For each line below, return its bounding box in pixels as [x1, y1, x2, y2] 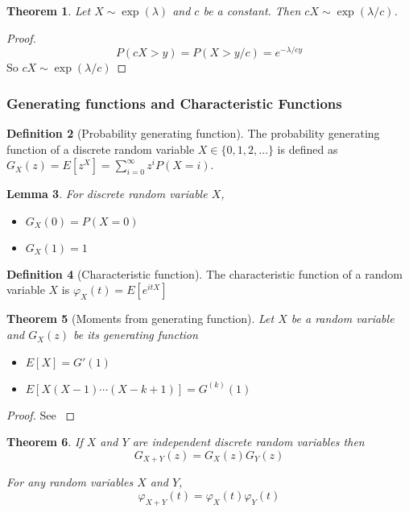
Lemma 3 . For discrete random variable [6, 185, 208, 202]
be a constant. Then [203, 2, 301, 19]
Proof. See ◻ [6, 406, 76, 423]
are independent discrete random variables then [132, 433, 365, 450]
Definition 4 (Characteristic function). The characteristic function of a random [6, 265, 403, 282]
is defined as [277, 140, 338, 157]
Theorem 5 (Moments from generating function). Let [6, 310, 275, 327]
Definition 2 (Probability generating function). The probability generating [6, 125, 380, 142]
